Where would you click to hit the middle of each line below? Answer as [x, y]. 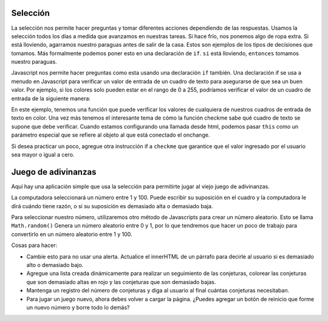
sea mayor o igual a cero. [43, 154]
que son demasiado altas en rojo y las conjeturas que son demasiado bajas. [121, 282]
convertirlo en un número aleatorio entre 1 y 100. [72, 234]
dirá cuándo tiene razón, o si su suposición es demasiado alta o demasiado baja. [112, 206]
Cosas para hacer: [34, 245]
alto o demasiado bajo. [55, 265]
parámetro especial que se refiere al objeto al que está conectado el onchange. [111, 135]
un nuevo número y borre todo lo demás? [78, 307]
